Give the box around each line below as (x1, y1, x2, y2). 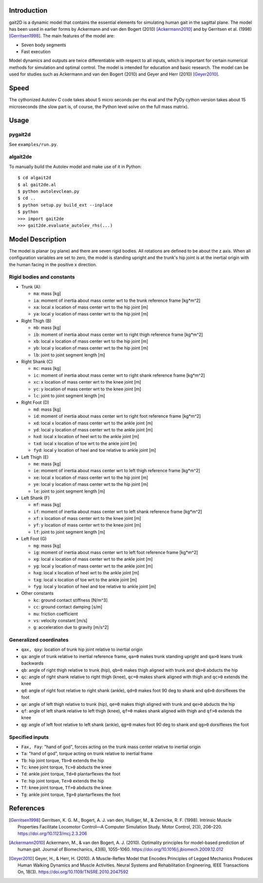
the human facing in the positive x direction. (9, 261, 97, 267)
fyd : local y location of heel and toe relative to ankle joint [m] (33, 447, 156, 453)
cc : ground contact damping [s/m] (33, 604, 102, 610)
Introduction (9, 6, 48, 15)
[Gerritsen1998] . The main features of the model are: (9, 33, 115, 39)
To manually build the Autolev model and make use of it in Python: (9, 164, 142, 169)
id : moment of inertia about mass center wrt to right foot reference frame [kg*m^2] (33, 413, 201, 419)
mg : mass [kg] (33, 543, 61, 549)
